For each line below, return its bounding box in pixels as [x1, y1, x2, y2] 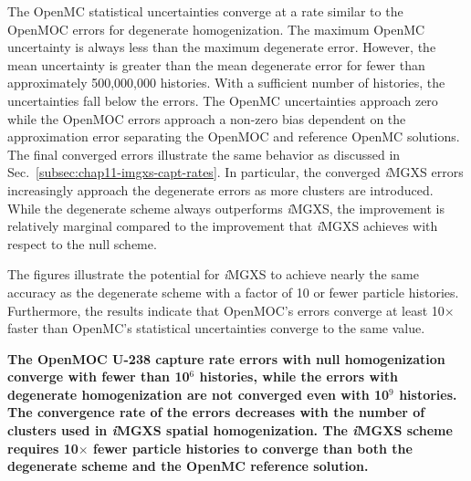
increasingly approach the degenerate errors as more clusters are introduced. [7, 180, 434, 199]
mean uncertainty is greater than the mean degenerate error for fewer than [7, 55, 425, 74]
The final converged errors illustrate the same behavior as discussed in [7, 144, 401, 163]
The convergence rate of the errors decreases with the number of [7, 403, 425, 422]
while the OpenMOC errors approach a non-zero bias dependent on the [7, 109, 406, 128]
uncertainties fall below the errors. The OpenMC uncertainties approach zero [7, 90, 438, 110]
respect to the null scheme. [7, 234, 157, 253]
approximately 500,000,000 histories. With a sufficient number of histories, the [7, 73, 445, 92]
